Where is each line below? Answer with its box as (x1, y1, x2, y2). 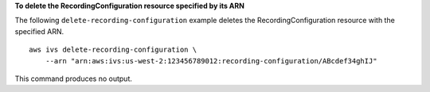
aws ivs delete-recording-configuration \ (29, 45, 197, 55)
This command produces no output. (14, 74, 133, 83)
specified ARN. (14, 26, 64, 36)
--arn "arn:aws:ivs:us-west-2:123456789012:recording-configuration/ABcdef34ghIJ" (45, 56, 377, 65)
